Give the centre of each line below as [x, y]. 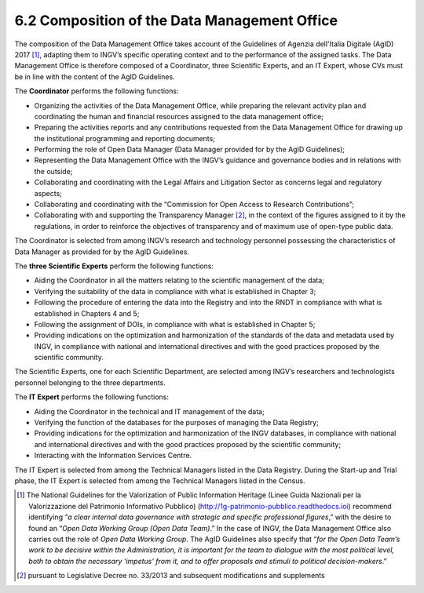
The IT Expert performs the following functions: [91, 397]
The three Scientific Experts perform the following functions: [114, 266]
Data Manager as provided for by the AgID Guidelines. [102, 252]
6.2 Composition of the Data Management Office [176, 20]
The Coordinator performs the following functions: [97, 91]
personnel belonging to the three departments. [90, 382]
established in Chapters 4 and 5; [87, 313]
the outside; [53, 171]
